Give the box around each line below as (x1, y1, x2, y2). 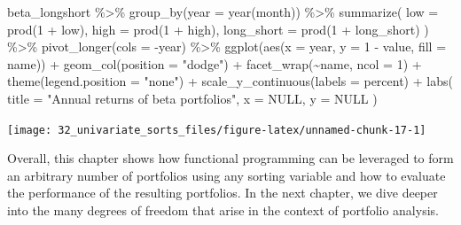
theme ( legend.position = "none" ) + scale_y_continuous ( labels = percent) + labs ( (7, 72, 453, 90)
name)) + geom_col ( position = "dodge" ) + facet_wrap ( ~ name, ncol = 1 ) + (7, 54, 422, 73)
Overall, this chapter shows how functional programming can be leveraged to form (7, 149, 454, 167)
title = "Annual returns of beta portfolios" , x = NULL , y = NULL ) (7, 89, 378, 107)
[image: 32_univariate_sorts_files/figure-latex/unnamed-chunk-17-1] (7, 123, 426, 136)
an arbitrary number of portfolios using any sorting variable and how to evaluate (7, 166, 446, 184)
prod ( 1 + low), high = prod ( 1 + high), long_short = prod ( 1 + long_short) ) (7, 19, 429, 38)
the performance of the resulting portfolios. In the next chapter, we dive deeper (7, 183, 438, 202)
